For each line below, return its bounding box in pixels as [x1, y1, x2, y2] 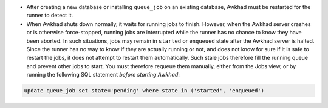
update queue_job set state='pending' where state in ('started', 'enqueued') [24, 87, 264, 94]
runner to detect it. [26, 12, 73, 19]
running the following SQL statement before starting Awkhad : [26, 71, 180, 78]
